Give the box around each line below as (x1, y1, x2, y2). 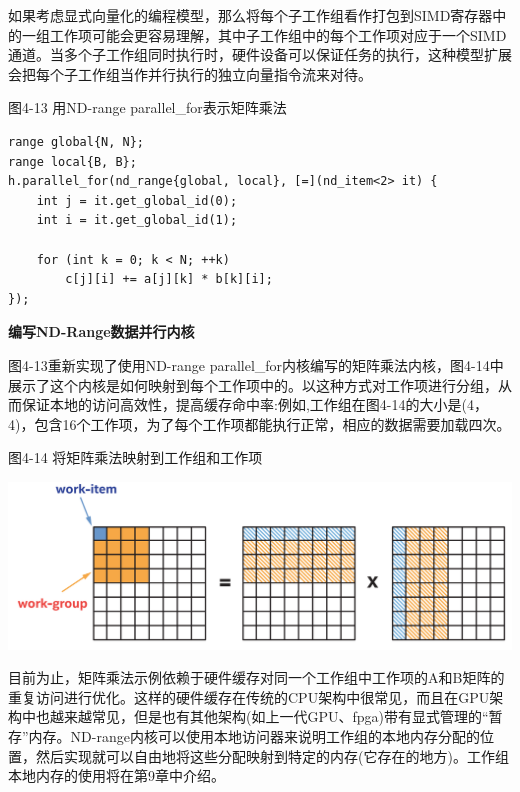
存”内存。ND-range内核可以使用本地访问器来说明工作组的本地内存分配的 (8, 726, 480, 747)
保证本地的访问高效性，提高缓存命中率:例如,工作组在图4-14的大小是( (21, 394, 467, 415)
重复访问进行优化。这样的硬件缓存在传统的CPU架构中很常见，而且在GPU (8, 686, 490, 707)
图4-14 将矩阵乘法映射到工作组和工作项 (8, 447, 263, 468)
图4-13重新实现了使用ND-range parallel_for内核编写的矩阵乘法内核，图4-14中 (8, 354, 504, 375)
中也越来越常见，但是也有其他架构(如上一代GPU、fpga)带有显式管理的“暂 (21, 706, 503, 727)
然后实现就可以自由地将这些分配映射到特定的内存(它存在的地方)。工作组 (35, 745, 509, 766)
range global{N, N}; (8, 134, 145, 149)
